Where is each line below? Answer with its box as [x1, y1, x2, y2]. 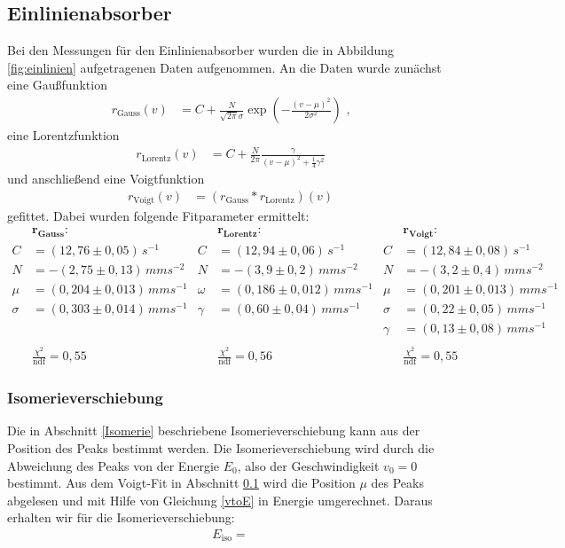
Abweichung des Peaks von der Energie [7, 456, 219, 474]
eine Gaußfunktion [7, 75, 107, 94]
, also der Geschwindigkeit [237, 456, 380, 474]
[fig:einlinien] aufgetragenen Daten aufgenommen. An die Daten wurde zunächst [7, 58, 442, 76]
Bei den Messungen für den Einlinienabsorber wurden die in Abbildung [7, 41, 395, 59]
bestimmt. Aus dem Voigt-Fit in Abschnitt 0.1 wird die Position [7, 474, 356, 492]
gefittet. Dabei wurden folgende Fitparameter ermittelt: [7, 207, 310, 225]
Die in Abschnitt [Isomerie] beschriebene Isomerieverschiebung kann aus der [7, 421, 420, 440]
